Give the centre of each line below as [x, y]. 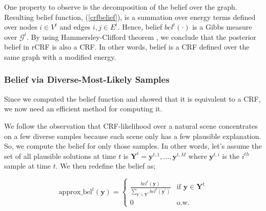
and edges [75, 27]
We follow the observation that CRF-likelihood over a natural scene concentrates [131, 125]
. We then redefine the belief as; [106, 166]
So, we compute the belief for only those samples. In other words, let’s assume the [133, 146]
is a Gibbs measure [222, 27]
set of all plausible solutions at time [60, 156]
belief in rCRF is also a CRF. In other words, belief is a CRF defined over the [127, 47]
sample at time [28, 166]
